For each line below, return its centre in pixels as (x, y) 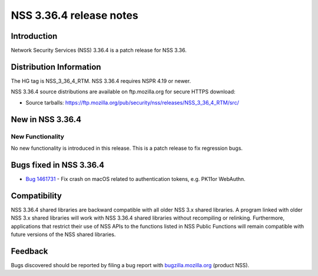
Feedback (29, 251)
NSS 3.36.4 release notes (74, 15)
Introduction (34, 36)
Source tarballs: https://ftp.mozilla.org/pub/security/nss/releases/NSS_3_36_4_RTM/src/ (132, 102)
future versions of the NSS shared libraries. (63, 234)
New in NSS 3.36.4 (46, 120)
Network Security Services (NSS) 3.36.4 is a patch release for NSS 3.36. (99, 51)
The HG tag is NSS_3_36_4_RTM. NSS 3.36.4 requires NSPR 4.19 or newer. (101, 81)
